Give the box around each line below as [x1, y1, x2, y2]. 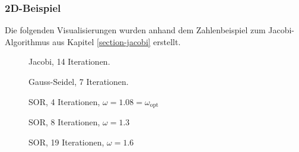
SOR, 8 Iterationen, [28, 116, 100, 128]
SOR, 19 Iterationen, [28, 135, 104, 148]
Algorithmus [5, 35, 50, 47]
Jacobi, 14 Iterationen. [28, 55, 110, 68]
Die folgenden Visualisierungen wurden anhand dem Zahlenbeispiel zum [5, 24, 266, 36]
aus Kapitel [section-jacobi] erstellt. [52, 35, 181, 47]
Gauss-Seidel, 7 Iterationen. [28, 75, 129, 87]
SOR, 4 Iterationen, [28, 95, 100, 107]
